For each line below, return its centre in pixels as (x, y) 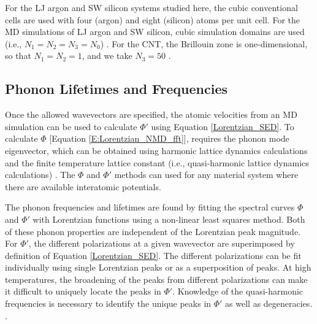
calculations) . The (40, 175)
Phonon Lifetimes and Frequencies (116, 89)
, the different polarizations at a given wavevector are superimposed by (162, 243)
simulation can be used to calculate (71, 126)
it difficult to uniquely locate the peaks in (83, 291)
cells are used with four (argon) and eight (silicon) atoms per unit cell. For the (152, 19)
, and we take (107, 56)
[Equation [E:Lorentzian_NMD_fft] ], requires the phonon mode (169, 138)
